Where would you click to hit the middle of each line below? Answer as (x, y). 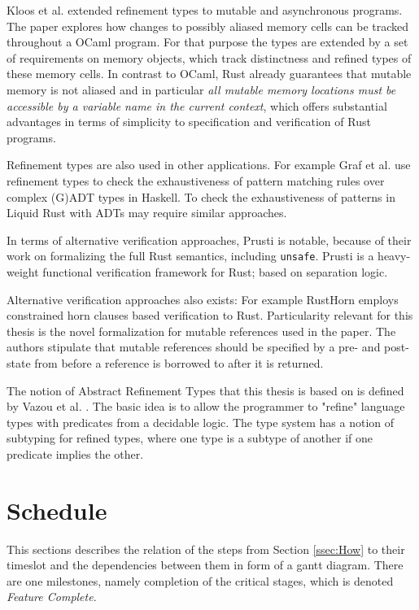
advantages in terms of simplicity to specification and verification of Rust (189, 122)
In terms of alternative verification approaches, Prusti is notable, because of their (209, 240)
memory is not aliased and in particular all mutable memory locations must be (201, 89)
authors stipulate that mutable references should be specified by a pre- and (194, 347)
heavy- (394, 256)
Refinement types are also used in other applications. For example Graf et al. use (209, 165)
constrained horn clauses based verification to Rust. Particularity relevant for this (210, 315)
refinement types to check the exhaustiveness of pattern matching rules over (196, 180)
